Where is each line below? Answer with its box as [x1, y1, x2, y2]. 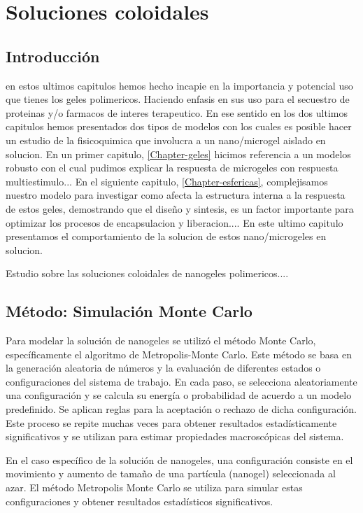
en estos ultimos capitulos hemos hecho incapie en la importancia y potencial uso [6, 78, 353, 92]
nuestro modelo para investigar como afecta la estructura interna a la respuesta [6, 188, 346, 202]
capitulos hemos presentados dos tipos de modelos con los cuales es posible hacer [6, 119, 352, 134]
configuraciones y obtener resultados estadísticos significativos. [6, 493, 273, 508]
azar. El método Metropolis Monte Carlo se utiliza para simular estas [6, 480, 303, 495]
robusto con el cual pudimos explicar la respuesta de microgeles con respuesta [6, 160, 339, 175]
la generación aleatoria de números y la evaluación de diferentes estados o [6, 360, 321, 375]
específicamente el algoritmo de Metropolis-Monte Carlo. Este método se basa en [6, 346, 352, 361]
